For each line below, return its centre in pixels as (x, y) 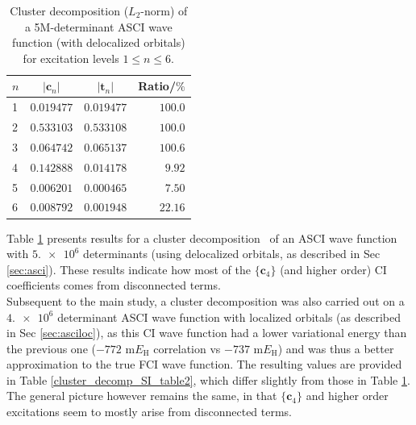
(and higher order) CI (333, 269)
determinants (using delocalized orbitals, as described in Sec (232, 254)
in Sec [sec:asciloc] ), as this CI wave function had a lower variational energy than (207, 333)
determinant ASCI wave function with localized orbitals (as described (229, 317)
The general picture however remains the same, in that (142, 396)
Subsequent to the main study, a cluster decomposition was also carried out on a (206, 300)
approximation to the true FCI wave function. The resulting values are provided (204, 364)
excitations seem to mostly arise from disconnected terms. (150, 412)
